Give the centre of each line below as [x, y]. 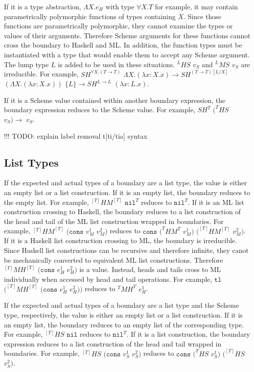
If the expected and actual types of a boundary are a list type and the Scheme [122, 305]
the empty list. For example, [46, 202]
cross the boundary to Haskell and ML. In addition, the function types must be [123, 45]
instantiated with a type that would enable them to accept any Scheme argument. [127, 54]
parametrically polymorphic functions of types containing [90, 16]
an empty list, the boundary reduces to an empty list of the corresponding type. [124, 324]
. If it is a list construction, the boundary [188, 334]
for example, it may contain [196, 6]
